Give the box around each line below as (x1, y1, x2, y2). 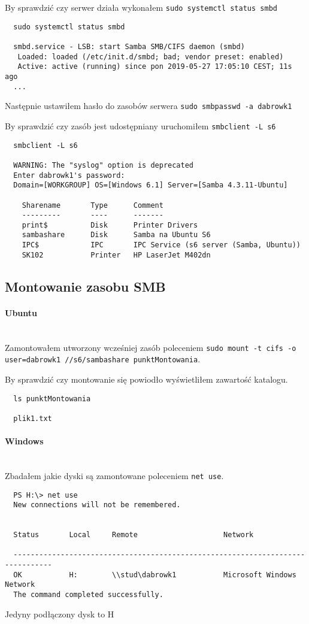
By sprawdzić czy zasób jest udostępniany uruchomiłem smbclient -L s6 (5, 119, 276, 132)
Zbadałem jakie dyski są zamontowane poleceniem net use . (5, 469, 224, 481)
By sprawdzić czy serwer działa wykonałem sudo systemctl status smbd (5, 1, 277, 13)
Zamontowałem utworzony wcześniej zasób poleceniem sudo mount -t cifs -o (5, 341, 296, 353)
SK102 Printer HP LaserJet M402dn (22, 250, 211, 259)
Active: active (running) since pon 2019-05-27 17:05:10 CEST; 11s (17, 62, 292, 71)
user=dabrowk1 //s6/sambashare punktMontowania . (5, 353, 201, 365)
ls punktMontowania (13, 394, 91, 403)
